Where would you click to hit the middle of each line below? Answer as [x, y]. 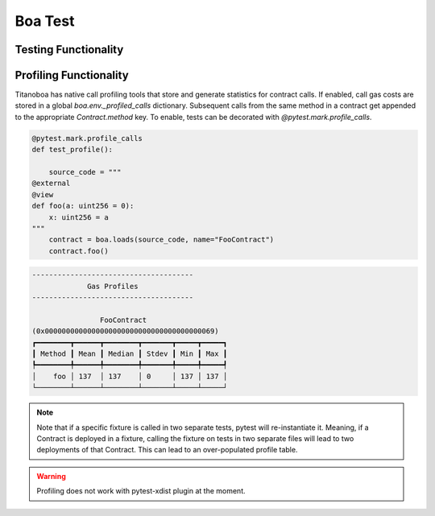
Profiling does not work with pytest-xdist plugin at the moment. [141, 491]
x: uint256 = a [79, 217]
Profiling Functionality [72, 75]
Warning [51, 476]
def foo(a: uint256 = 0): [83, 206]
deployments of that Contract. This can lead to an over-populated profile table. [167, 450]
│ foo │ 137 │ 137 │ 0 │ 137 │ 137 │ [130, 376]
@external [51, 184]
